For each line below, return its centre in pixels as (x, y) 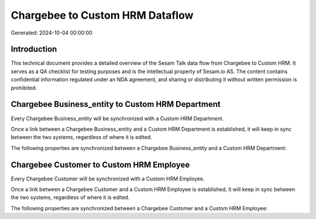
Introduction (34, 49)
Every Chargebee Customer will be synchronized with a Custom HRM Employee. (108, 179)
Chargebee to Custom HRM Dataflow (102, 15)
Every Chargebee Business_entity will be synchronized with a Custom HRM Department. (117, 118)
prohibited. (24, 88)
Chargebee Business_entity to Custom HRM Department (116, 104)
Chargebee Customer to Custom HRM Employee (100, 164)
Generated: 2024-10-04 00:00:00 (52, 33)
